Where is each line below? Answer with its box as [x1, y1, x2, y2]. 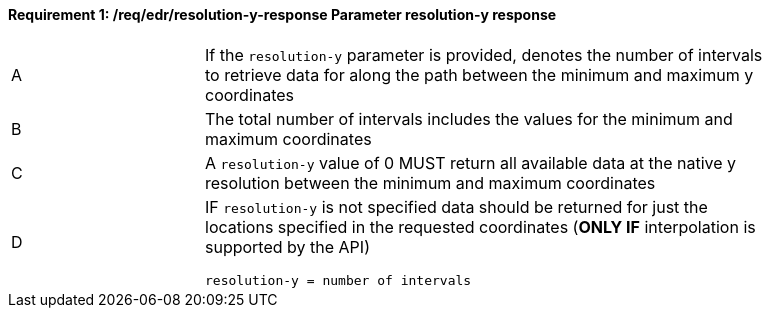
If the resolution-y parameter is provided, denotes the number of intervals [205, 44, 763, 65]
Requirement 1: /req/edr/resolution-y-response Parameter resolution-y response [8, 6, 557, 23]
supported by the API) [205, 236, 370, 257]
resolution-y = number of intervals [205, 272, 472, 288]
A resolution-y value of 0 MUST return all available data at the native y [205, 152, 737, 173]
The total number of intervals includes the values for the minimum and [205, 108, 733, 129]
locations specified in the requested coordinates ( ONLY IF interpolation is [205, 216, 756, 237]
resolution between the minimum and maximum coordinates [205, 172, 656, 193]
